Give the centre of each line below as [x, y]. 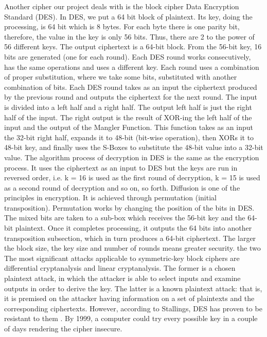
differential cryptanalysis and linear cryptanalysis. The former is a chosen [120, 268]
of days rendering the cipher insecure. [63, 328]
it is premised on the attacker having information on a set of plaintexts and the [129, 298]
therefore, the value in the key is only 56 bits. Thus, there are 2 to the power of [129, 36]
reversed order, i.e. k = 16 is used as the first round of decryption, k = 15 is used [132, 177]
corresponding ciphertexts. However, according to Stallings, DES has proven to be [133, 308]
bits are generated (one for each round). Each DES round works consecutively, [128, 56]
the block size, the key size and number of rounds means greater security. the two [132, 248]
